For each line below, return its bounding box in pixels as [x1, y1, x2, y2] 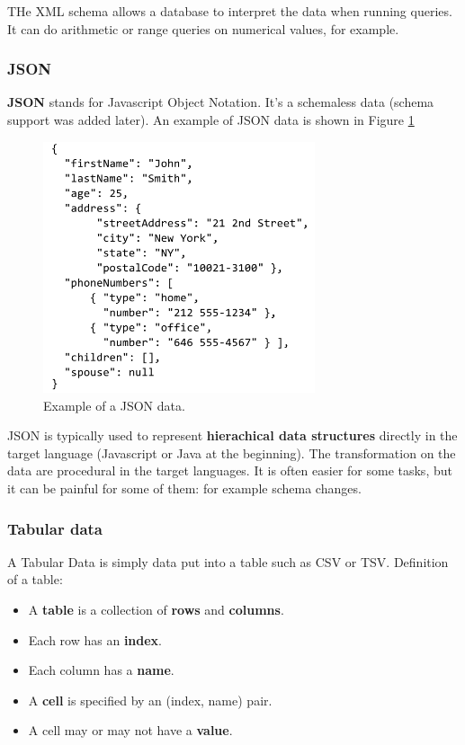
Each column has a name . [28, 661, 174, 679]
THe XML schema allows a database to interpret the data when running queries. [7, 2, 452, 20]
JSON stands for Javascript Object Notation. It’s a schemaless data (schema [7, 93, 434, 111]
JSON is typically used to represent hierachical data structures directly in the [7, 426, 458, 445]
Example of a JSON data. [43, 395, 185, 414]
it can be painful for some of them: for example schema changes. [7, 479, 362, 498]
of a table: [7, 570, 63, 589]
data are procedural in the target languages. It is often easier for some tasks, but [7, 461, 452, 480]
